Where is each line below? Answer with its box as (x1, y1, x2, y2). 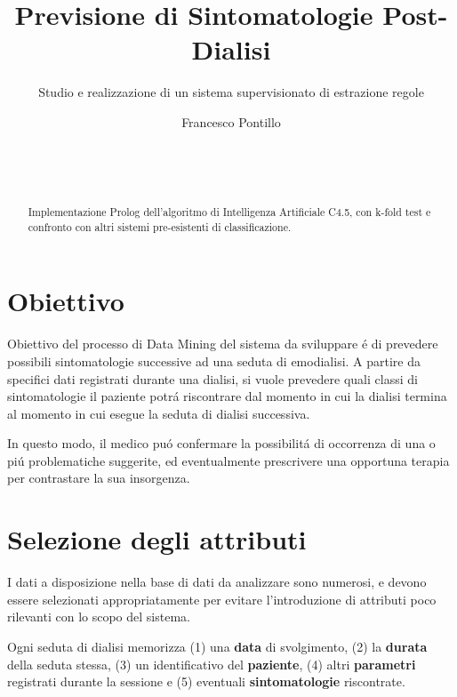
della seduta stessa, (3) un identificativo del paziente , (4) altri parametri (7, 654, 416, 673)
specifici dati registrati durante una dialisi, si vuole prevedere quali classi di (7, 369, 418, 388)
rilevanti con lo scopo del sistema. (7, 607, 190, 626)
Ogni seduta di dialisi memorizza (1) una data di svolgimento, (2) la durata (7, 637, 428, 655)
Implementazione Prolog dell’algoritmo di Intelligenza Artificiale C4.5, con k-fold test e (28, 204, 431, 220)
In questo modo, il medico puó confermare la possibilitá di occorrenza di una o (7, 434, 436, 453)
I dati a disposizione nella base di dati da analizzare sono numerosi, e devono (7, 573, 427, 591)
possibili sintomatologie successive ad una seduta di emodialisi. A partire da (7, 351, 421, 370)
